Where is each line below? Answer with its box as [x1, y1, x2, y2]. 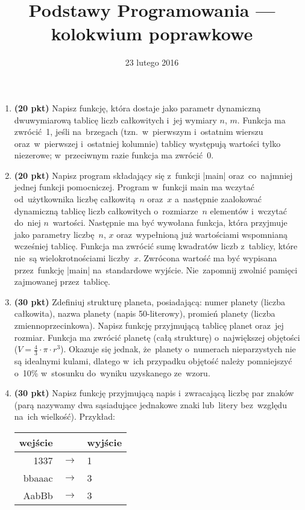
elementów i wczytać [210, 204, 287, 217]
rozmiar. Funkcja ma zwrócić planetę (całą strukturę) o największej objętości [14, 331, 300, 343]
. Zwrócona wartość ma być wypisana [138, 252, 277, 264]
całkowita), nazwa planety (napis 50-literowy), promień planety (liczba [14, 307, 275, 320]
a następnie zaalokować [174, 193, 262, 205]
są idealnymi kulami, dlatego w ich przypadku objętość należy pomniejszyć [14, 355, 292, 367]
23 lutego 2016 [125, 56, 179, 69]
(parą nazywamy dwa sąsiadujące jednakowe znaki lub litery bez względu [14, 398, 287, 411]
